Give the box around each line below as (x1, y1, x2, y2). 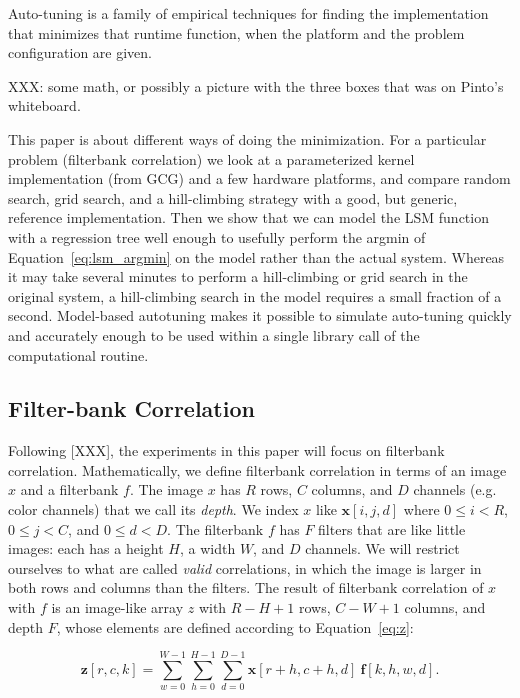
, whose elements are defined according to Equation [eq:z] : (56, 616, 414, 637)
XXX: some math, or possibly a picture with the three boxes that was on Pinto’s (8, 75, 504, 96)
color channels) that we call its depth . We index (8, 499, 299, 520)
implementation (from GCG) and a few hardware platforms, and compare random (8, 168, 511, 189)
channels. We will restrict (305, 538, 460, 559)
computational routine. (8, 344, 149, 365)
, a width (179, 538, 236, 559)
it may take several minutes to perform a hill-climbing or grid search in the (8, 266, 468, 287)
